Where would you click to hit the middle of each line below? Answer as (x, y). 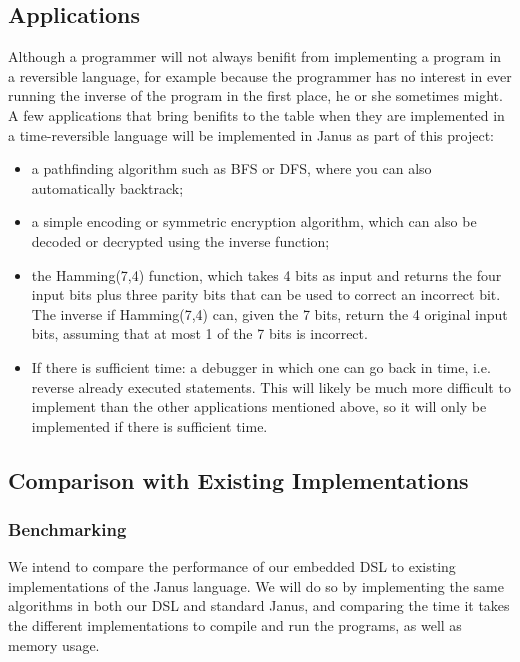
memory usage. (54, 644)
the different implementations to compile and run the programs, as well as (235, 625)
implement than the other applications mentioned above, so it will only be (259, 406)
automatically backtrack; (107, 187)
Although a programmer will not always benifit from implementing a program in (255, 56)
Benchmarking (67, 529)
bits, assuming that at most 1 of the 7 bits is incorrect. (199, 333)
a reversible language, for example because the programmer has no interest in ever (260, 75)
